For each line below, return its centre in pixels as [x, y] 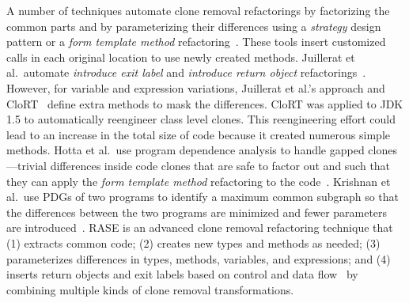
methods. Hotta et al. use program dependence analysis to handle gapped [186, 150]
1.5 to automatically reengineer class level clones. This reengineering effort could [201, 119]
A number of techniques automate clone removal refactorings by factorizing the [198, 10]
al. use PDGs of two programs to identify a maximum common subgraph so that [203, 197]
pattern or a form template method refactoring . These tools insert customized [196, 42]
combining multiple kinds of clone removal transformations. [150, 289]
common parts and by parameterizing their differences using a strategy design [194, 26]
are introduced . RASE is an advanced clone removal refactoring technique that [200, 227]
